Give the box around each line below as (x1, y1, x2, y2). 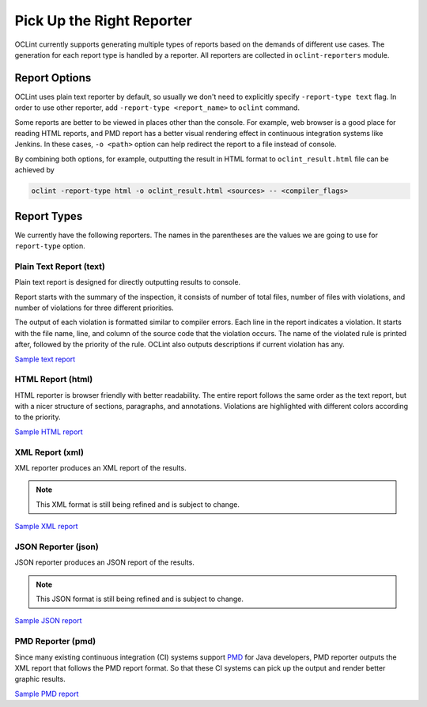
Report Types (14, 210, 83, 223)
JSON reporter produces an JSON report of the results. (14, 558, 195, 567)
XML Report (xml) (14, 447, 85, 458)
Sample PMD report (14, 689, 79, 698)
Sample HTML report (14, 427, 83, 437)
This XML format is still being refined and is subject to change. (36, 499, 240, 509)
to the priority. (14, 412, 61, 422)
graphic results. (14, 675, 66, 684)
